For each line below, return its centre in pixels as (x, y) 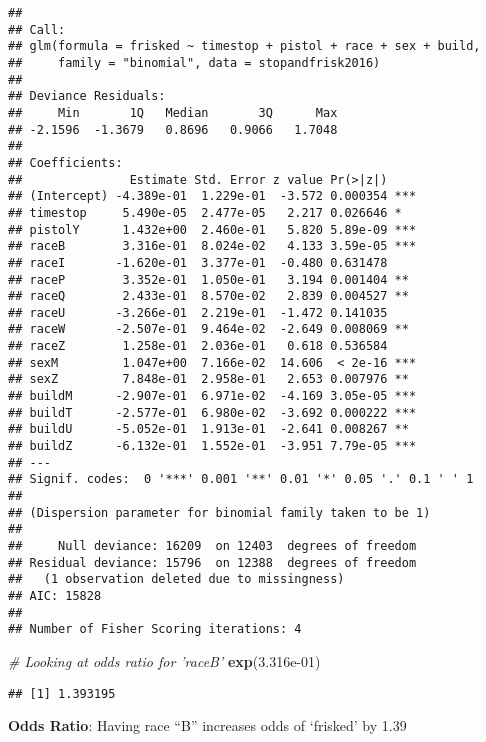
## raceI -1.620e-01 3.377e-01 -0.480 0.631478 (198, 262)
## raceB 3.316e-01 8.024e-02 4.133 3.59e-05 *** (212, 246)
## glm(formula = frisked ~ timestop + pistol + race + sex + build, (244, 46)
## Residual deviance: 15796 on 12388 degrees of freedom (212, 562)
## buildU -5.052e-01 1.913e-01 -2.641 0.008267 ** (208, 429)
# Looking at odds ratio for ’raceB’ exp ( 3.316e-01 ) (164, 660)
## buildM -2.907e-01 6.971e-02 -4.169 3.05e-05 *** (212, 396)
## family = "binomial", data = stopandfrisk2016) (194, 62)
